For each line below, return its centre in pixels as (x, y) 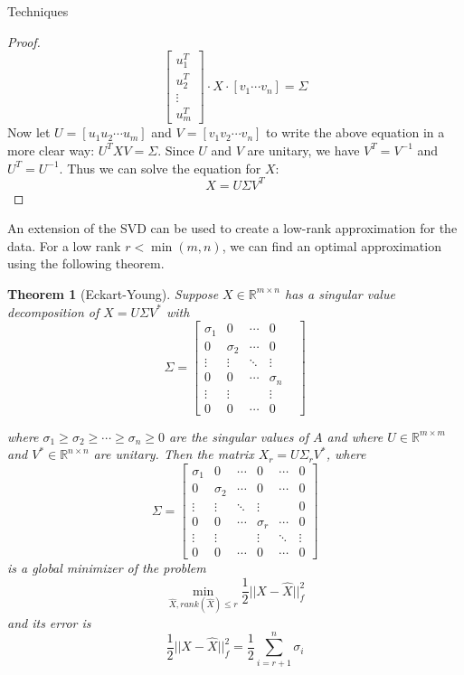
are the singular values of (239, 436)
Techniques (38, 11)
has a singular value (340, 293)
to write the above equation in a (355, 132)
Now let (29, 132)
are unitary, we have (303, 150)
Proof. (24, 41)
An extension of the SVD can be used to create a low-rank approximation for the (232, 228)
